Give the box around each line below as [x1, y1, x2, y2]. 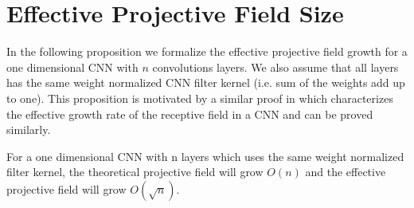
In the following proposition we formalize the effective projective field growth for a [6, 43, 408, 60]
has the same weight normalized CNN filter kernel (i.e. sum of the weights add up [6, 74, 405, 91]
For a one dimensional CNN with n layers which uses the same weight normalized [6, 147, 404, 164]
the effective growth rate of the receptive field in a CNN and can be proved [6, 105, 373, 122]
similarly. [6, 121, 51, 138]
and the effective [305, 163, 386, 180]
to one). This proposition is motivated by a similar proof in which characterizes [6, 89, 393, 106]
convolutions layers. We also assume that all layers [152, 58, 399, 75]
